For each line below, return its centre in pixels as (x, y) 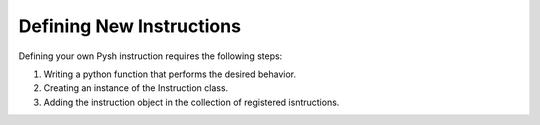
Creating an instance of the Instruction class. (136, 88)
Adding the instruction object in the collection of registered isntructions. (191, 102)
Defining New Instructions (130, 26)
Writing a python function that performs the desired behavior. (170, 74)
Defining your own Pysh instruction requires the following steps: (150, 56)
